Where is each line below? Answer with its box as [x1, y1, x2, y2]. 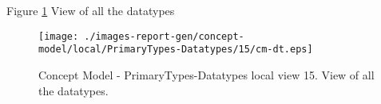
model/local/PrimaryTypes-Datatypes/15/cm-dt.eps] [38, 44, 313, 56]
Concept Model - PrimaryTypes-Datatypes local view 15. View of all [38, 66, 375, 83]
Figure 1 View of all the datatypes [6, 2, 175, 18]
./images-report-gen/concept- [84, 30, 244, 42]
